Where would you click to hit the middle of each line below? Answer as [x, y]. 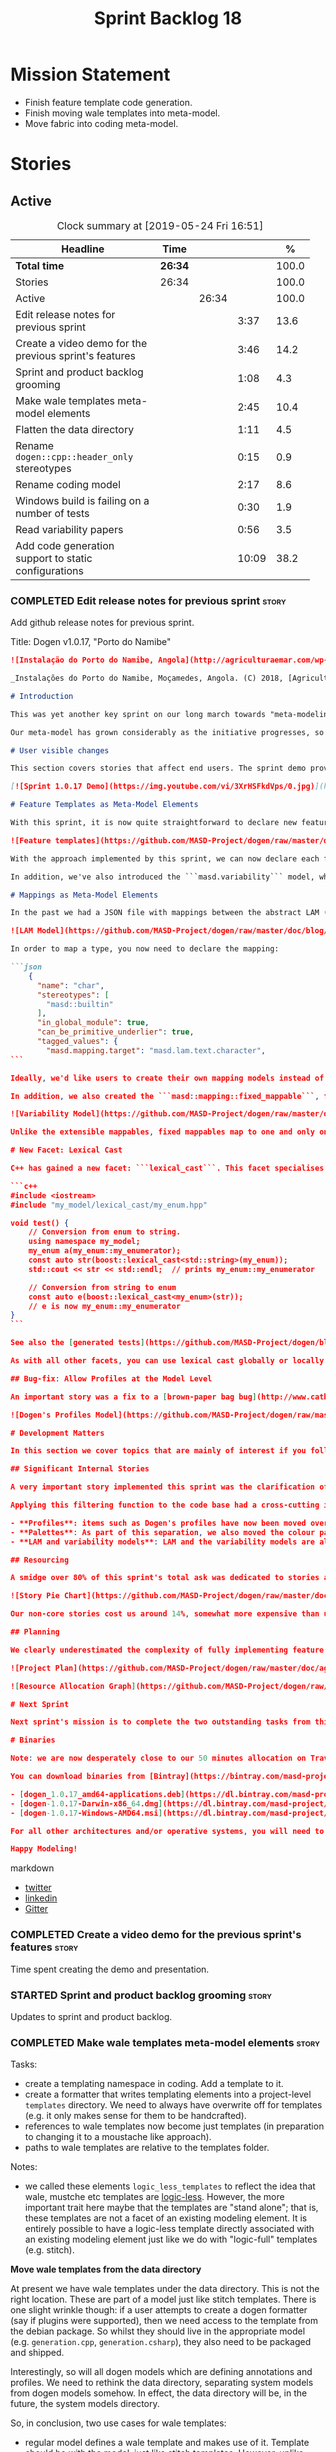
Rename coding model [68, 484]
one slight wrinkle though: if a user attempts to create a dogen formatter [159, 2310]
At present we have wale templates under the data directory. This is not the [165, 2289]
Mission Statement [90, 74]
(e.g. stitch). [49, 2250]
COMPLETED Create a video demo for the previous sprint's [156, 1935]
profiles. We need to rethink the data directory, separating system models [162, 2383]
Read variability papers [69, 529]
